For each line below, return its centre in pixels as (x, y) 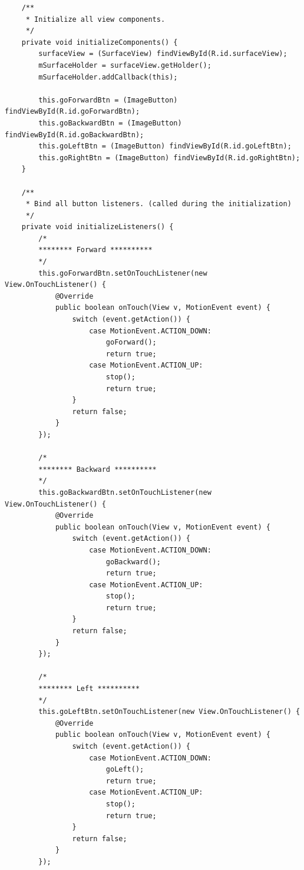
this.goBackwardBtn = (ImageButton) (110, 123)
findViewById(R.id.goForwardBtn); (72, 112)
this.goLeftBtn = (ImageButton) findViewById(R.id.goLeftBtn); (165, 146)
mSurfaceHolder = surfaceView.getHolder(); (125, 65)
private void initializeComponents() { (100, 42)
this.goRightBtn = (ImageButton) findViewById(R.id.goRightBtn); (169, 158)
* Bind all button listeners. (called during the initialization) (158, 204)
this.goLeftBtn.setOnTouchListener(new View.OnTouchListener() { (169, 712)
